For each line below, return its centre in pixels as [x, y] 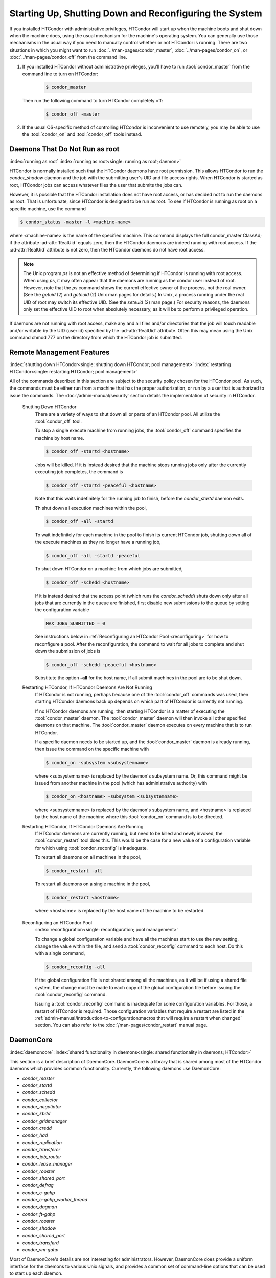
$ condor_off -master [73, 114]
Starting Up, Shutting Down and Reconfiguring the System [136, 13]
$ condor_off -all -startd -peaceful [93, 555]
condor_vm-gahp [40, 1249]
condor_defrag [38, 1185]
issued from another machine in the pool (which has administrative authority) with [121, 783]
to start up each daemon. [36, 1273]
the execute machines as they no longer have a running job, [98, 542]
